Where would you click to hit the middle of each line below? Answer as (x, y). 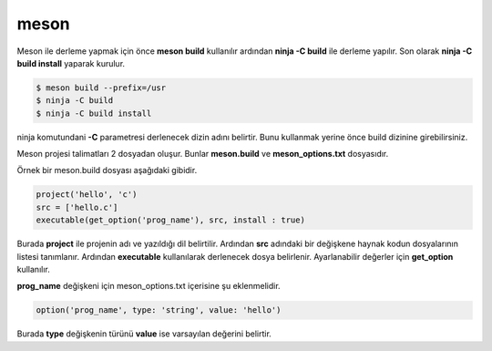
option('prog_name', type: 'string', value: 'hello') (159, 310)
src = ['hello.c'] (77, 207)
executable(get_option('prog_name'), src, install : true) (170, 220)
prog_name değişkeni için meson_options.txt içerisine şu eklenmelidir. (149, 286)
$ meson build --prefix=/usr (101, 88)
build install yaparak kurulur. (71, 63)
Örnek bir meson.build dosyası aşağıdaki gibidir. (107, 170)
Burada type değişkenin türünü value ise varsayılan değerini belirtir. (144, 334)
